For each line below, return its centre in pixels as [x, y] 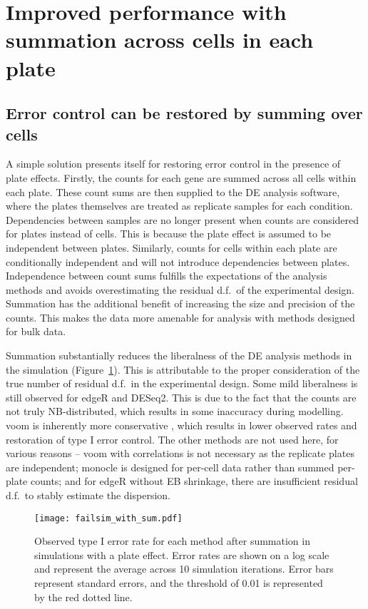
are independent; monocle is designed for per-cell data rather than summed [170, 467]
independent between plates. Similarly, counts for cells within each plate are [172, 247]
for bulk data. [36, 331]
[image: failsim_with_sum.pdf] [108, 518]
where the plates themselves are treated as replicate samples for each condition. [179, 206]
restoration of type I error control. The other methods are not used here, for [172, 439]
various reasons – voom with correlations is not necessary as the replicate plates [180, 453]
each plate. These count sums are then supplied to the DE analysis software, [173, 191]
